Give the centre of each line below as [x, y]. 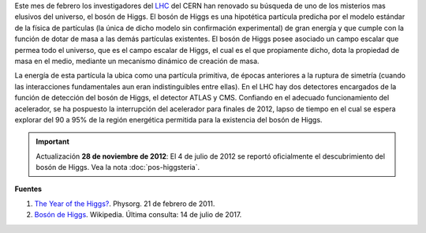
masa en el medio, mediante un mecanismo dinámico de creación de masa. [137, 61]
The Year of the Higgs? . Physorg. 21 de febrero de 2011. [125, 203]
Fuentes [28, 189]
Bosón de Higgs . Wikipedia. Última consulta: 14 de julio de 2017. [138, 215]
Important [53, 141]
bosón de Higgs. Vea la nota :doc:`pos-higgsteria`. [118, 167]
